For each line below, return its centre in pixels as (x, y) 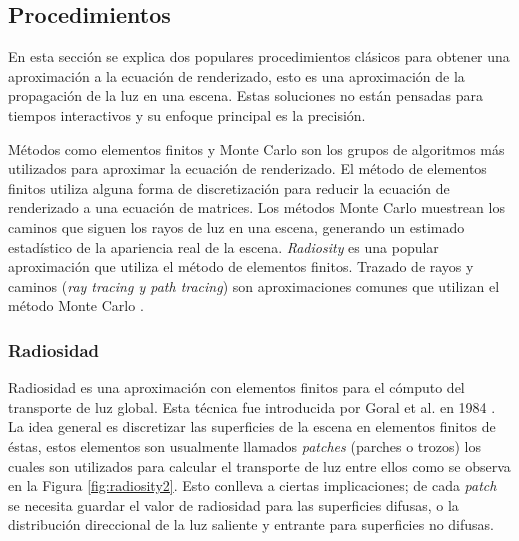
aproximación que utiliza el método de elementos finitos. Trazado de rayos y (241, 266)
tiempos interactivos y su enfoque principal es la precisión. (187, 114)
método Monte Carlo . (76, 305)
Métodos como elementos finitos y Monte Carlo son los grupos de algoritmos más (256, 148)
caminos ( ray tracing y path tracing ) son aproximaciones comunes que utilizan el (254, 285)
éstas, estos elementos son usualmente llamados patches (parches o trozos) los (245, 445)
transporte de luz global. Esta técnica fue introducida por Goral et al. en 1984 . (252, 406)
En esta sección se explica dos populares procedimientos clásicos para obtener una (259, 56)
